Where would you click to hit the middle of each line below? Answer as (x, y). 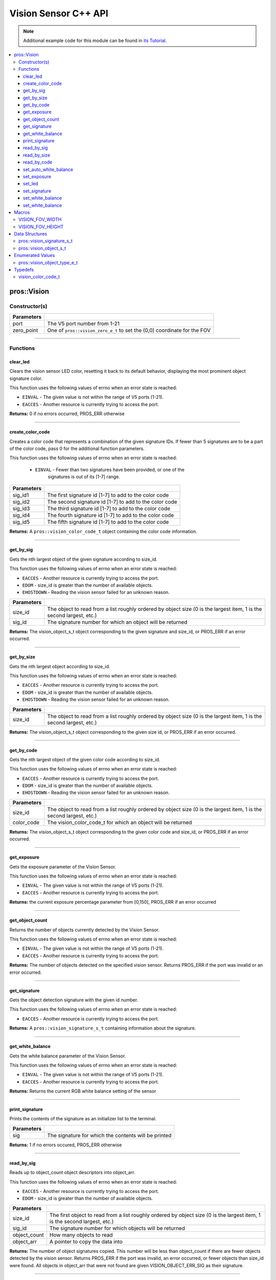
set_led (31, 184)
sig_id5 (21, 522)
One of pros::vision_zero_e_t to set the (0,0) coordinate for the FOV (129, 330)
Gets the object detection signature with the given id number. (74, 1000)
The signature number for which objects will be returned (117, 1228)
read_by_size (37, 155)
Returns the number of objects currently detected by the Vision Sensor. (85, 930)
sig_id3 (21, 508)
